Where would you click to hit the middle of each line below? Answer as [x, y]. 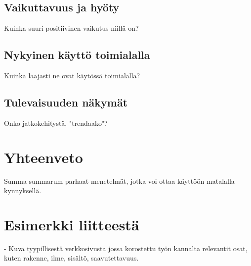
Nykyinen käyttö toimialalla [77, 55]
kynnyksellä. [23, 190]
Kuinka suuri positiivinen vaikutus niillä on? [71, 28]
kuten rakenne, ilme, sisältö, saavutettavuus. [71, 258]
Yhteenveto [43, 157]
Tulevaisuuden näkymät [66, 102]
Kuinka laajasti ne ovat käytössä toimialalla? [72, 75]
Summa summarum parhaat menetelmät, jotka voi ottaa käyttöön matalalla [119, 181]
